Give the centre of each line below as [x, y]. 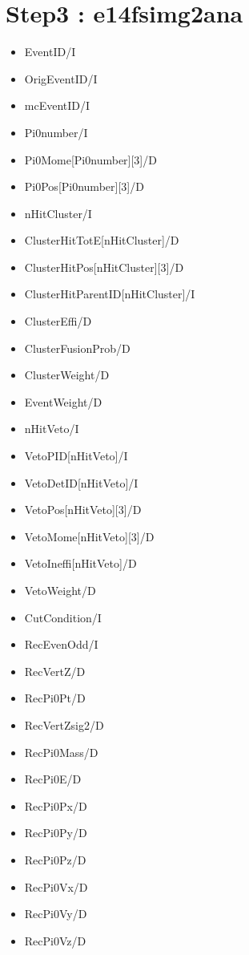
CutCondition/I [63, 617]
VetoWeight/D [60, 590]
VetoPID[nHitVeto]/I [76, 456]
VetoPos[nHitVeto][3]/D [83, 510]
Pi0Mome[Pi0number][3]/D [90, 159]
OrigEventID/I [61, 78]
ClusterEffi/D [58, 321]
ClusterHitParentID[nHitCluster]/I [110, 294]
